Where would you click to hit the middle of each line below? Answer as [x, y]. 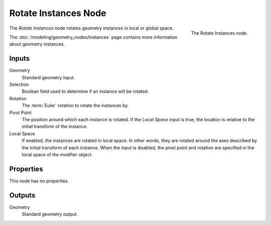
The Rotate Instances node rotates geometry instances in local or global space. [91, 28]
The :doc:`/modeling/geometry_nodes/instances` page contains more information [93, 37]
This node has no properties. [39, 181]
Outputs [22, 195]
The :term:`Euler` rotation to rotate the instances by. [75, 106]
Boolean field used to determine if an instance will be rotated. [85, 91]
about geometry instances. [37, 44]
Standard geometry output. [50, 214]
